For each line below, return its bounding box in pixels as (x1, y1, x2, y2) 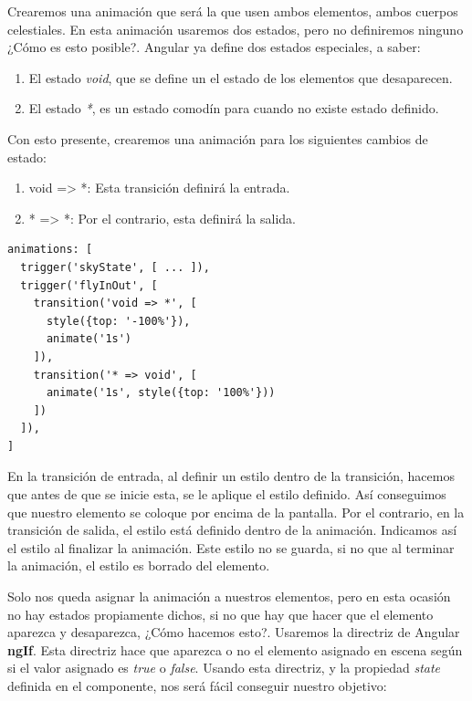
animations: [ (7, 243, 93, 256)
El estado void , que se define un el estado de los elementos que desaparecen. (28, 68, 453, 87)
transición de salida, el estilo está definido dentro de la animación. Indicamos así (7, 520, 457, 539)
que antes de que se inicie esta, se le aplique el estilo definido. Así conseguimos (7, 485, 446, 504)
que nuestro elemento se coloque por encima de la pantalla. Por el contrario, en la (7, 502, 465, 521)
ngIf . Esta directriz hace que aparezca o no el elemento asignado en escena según (7, 640, 463, 659)
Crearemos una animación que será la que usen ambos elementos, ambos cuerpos (7, 2, 458, 20)
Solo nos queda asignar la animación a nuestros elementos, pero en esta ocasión (7, 587, 451, 606)
